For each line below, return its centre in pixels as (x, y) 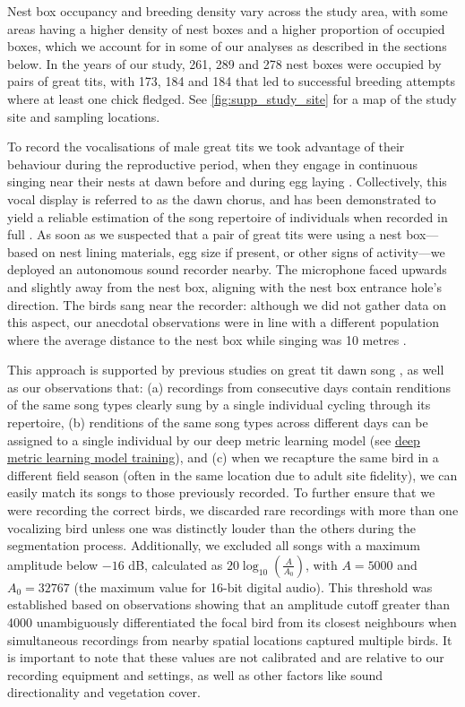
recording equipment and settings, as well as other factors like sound (195, 674)
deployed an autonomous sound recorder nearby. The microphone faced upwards (227, 269)
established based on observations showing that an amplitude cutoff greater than (229, 604)
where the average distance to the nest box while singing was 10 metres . (207, 339)
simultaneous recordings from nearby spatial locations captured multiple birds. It (230, 639)
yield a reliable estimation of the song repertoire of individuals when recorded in (228, 216)
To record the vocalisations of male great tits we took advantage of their (206, 147)
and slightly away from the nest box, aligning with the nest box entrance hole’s (224, 286)
